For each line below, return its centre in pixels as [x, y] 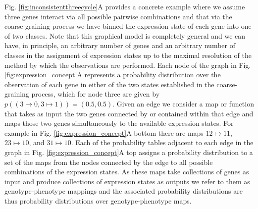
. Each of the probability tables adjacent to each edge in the [162, 142]
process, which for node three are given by [96, 94]
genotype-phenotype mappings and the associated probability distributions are [124, 191]
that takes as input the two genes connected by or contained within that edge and [129, 113]
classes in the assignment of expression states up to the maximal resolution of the [128, 55]
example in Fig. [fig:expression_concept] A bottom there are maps [104, 132]
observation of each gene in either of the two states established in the [109, 84]
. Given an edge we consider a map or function [183, 103]
